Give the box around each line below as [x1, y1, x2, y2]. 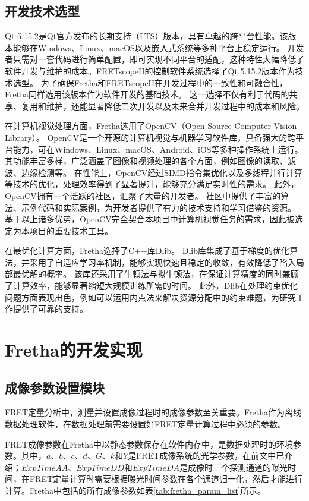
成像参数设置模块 [5, 378, 105, 396]
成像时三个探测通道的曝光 [188, 461, 288, 473]
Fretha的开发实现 [5, 338, 143, 362]
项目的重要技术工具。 [29, 224, 113, 237]
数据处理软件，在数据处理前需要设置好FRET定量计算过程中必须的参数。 [5, 418, 286, 430]
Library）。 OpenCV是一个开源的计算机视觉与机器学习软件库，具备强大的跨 [5, 131, 296, 143]
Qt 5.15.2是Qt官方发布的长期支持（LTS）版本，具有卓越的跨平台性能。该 [5, 30, 288, 42]
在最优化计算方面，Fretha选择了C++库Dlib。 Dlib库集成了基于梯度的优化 [5, 244, 289, 257]
